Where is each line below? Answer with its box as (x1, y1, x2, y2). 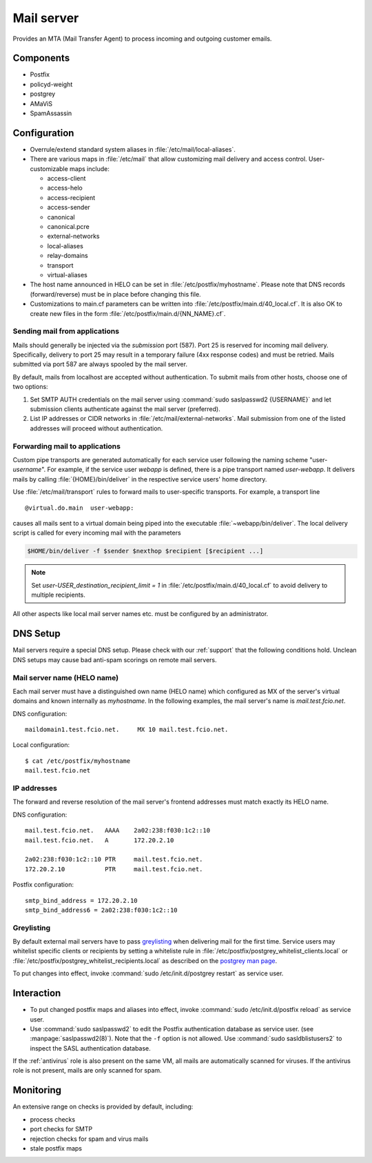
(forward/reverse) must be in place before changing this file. (30, 290, 201, 298)
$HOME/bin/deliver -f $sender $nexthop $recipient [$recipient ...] (27, 547, 264, 555)
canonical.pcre (47, 223, 90, 231)
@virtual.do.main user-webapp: (25, 504, 134, 512)
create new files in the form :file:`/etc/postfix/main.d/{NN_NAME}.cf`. (30, 309, 226, 317)
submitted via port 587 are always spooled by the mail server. (12, 360, 187, 368)
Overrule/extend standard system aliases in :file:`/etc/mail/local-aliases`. (30, 145, 236, 153)
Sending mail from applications (12, 326, 120, 336)
